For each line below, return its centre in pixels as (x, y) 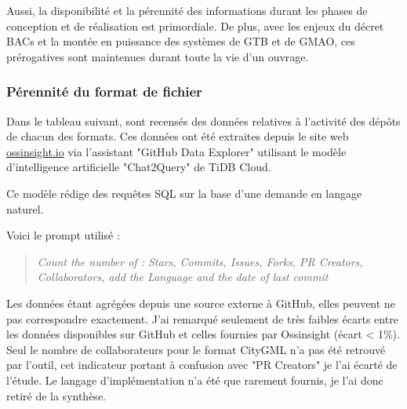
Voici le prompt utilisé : (63, 235)
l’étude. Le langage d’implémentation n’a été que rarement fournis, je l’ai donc (195, 380)
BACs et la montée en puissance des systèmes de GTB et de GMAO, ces (181, 41)
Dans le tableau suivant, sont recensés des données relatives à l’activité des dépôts (203, 121)
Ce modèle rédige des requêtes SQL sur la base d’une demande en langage (184, 193)
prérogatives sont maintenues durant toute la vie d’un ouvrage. (158, 56)
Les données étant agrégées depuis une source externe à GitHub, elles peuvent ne (201, 303)
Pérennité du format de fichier (104, 91)
